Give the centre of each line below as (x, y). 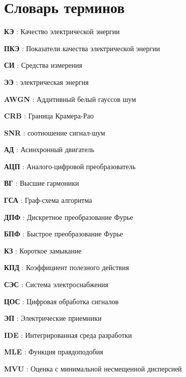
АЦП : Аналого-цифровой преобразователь (70, 166)
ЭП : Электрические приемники (53, 318)
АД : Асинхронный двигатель (49, 149)
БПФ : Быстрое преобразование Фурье (64, 234)
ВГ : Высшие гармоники (42, 183)
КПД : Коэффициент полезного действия (67, 267)
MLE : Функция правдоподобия (54, 352)
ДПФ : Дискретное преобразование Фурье (69, 217)
